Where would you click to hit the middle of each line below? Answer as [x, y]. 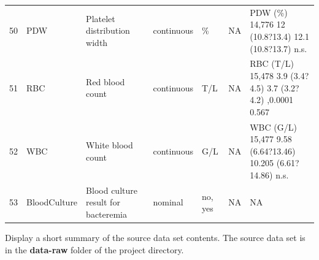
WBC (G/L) [273, 127]
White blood [110, 144]
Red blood [106, 81]
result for [103, 202]
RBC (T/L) [272, 63]
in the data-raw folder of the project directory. [94, 249]
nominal [168, 202]
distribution [108, 30]
